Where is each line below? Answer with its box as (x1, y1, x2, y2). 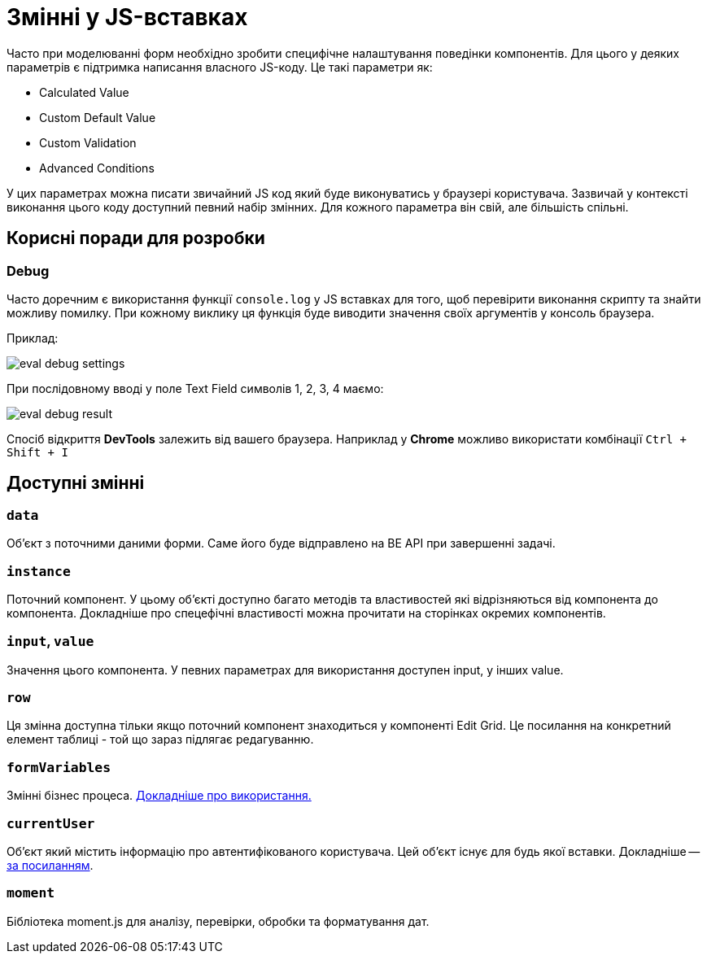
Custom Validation (39, 135, 137, 150)
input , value (7, 633, 94, 650)
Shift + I (7, 445, 68, 459)
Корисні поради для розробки (7, 228, 265, 249)
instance (7, 563, 71, 579)
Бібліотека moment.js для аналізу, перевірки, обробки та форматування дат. (7, 914, 430, 928)
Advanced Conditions (39, 160, 155, 175)
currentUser (7, 815, 95, 831)
